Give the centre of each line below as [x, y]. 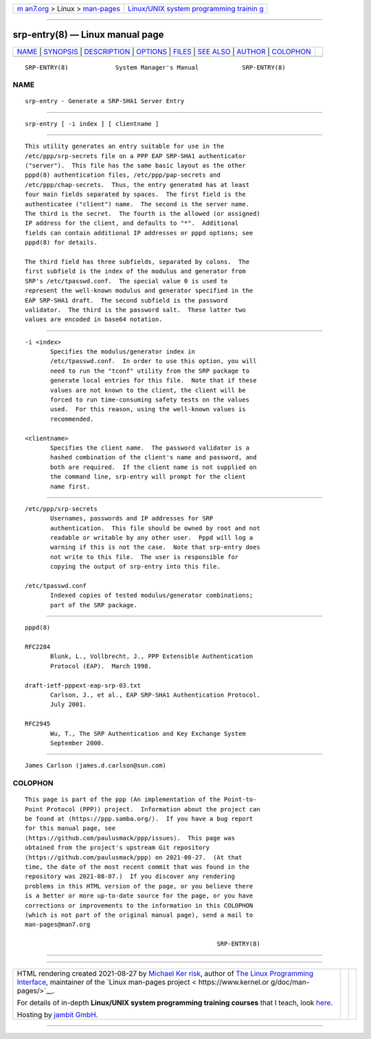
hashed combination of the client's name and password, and [154, 458]
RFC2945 [38, 724]
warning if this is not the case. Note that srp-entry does [155, 547]
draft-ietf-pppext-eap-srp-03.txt [83, 685]
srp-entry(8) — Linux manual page [88, 35]
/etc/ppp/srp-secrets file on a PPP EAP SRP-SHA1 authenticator [136, 156]
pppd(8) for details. [61, 243]
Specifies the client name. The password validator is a [150, 448]
